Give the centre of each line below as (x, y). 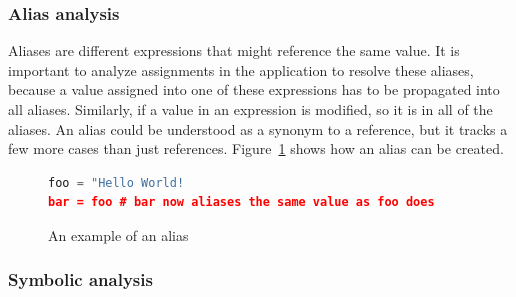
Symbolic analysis (80, 279)
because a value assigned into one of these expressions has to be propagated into (254, 89)
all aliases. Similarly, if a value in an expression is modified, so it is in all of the (250, 109)
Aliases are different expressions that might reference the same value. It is (234, 50)
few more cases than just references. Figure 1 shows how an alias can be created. (256, 148)
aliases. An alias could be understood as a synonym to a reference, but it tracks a (258, 128)
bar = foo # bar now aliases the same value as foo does (241, 202)
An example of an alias (118, 234)
